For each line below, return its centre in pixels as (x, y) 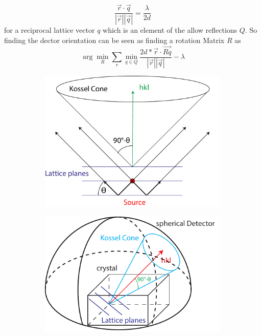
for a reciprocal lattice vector (50, 30)
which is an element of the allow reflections (170, 30)
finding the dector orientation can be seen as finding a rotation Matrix (114, 40)
